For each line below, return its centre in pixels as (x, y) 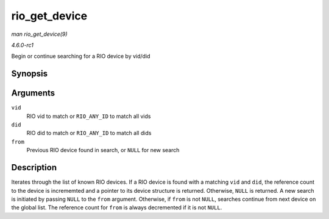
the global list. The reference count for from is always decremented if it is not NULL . (117, 207)
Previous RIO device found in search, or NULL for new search (103, 150)
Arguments (33, 93)
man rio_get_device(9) (39, 34)
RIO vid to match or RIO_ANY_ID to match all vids (89, 116)
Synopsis (30, 74)
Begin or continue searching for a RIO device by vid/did (81, 56)
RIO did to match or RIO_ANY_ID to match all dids (89, 133)
